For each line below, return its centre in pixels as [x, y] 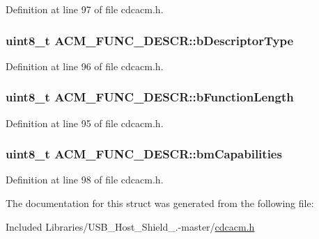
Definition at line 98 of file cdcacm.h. [85, 180]
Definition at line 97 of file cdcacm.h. [85, 9]
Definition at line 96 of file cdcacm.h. [85, 66]
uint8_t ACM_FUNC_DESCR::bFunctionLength [150, 97]
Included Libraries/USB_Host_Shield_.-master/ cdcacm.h [130, 226]
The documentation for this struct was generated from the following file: [160, 203]
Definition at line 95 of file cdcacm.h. [85, 123]
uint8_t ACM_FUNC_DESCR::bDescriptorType [150, 40]
